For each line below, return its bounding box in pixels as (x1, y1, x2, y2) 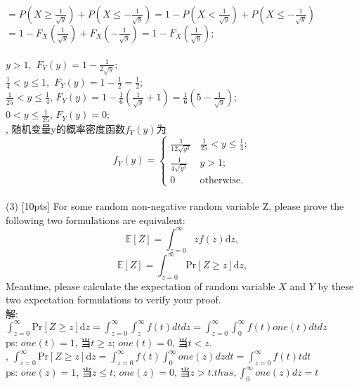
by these (318, 278, 354, 293)
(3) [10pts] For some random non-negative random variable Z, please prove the (6, 198, 344, 213)
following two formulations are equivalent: (6, 212, 185, 227)
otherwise (200, 176, 241, 186)
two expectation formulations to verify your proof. (6, 292, 221, 307)
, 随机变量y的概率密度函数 (6, 121, 125, 136)
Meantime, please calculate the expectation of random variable (6, 278, 275, 293)
